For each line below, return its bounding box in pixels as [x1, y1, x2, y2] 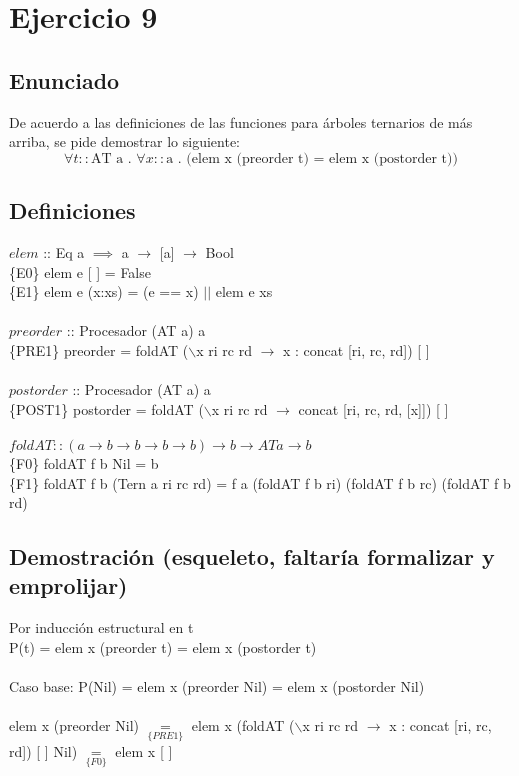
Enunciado [9, 64, 120, 95]
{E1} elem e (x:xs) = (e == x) [9, 281, 199, 302]
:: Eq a [43, 241, 85, 262]
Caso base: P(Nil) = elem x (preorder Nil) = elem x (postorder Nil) [9, 676, 425, 697]
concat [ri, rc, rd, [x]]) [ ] [298, 398, 449, 419]
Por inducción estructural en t [9, 617, 194, 638]
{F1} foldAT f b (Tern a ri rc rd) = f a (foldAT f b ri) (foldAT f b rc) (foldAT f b [9, 472, 511, 493]
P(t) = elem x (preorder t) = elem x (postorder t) [9, 636, 317, 657]
